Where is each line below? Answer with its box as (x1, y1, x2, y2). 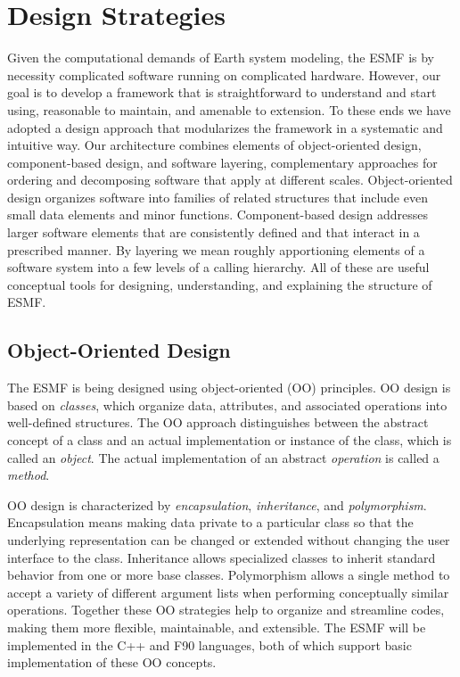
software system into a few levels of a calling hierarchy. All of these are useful (7, 258, 430, 277)
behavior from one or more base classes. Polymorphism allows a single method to (7, 566, 450, 584)
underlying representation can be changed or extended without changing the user (7, 530, 450, 549)
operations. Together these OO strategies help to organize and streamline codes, (7, 600, 445, 619)
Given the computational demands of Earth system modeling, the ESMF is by (7, 48, 434, 67)
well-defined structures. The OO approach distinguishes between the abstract (7, 413, 429, 432)
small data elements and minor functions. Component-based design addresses (7, 205, 429, 224)
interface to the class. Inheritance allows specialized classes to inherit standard (7, 548, 436, 566)
